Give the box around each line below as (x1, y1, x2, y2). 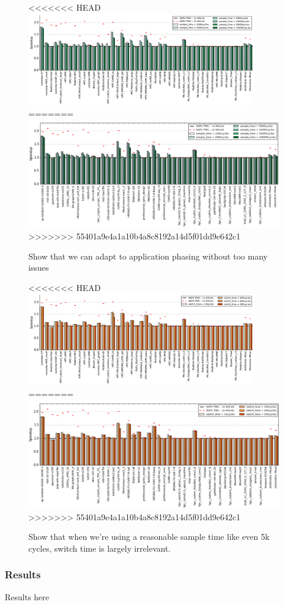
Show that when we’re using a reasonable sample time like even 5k (28, 530, 270, 543)
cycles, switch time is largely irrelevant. (28, 542, 171, 554)
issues (28, 261, 49, 274)
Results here (5, 590, 50, 603)
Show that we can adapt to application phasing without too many (28, 249, 268, 262)
